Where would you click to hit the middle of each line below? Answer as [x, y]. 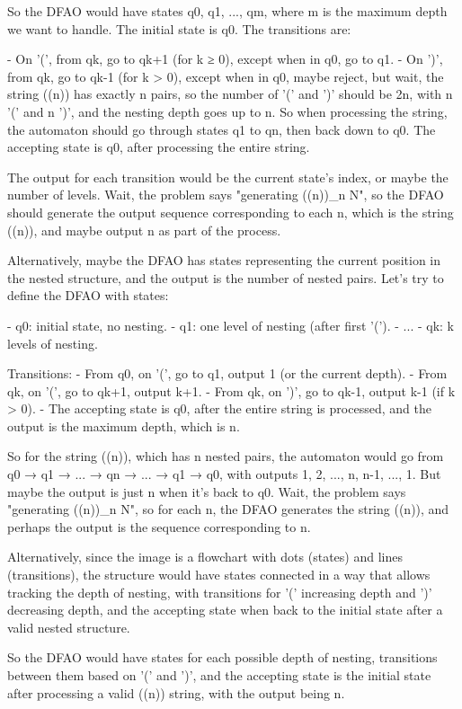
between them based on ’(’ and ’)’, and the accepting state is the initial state [219, 675]
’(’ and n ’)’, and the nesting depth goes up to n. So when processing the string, [227, 111]
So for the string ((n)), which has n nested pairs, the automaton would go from [226, 456]
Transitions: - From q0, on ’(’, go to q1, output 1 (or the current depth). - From [227, 373]
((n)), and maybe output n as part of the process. [144, 230]
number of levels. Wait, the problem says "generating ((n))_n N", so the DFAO [226, 195]
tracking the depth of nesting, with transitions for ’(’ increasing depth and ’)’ [220, 592]
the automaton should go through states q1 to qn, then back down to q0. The [222, 129]
